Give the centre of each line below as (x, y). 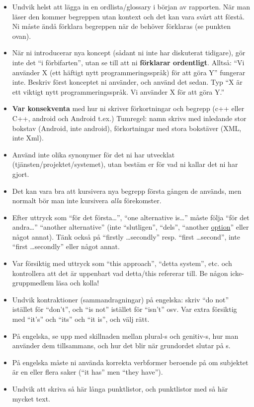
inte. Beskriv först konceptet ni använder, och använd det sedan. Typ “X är (127, 82)
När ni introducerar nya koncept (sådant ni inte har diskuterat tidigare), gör (129, 53)
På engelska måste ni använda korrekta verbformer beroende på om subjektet (130, 362)
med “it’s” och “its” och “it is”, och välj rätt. (81, 319)
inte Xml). (28, 138)
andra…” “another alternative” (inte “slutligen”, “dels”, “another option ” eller (130, 227)
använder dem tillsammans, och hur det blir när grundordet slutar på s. (121, 345)
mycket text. (31, 398)
